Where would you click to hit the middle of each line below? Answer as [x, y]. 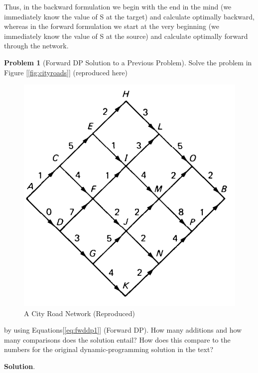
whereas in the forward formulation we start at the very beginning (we [112, 26]
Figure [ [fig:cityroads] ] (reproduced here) [66, 72]
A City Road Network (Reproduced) [79, 313]
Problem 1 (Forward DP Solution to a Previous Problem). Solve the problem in [128, 62]
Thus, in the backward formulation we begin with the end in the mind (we [118, 6]
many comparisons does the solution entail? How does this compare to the [117, 339]
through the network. [36, 46]
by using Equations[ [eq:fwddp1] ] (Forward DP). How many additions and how [123, 330]
